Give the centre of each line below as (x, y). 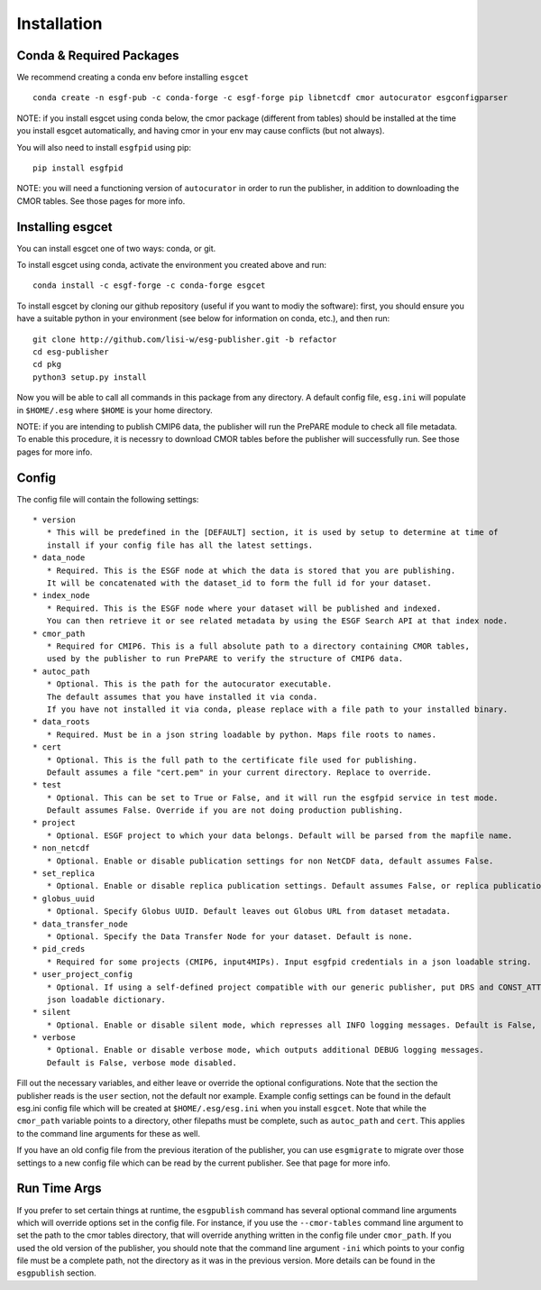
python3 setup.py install (90, 377)
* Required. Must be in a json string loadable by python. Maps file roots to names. (242, 734)
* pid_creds (59, 949)
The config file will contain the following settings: (108, 499)
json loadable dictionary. (106, 1000)
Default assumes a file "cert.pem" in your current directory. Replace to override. (239, 772)
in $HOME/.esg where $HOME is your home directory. (115, 410)
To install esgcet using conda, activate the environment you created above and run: (171, 265)
